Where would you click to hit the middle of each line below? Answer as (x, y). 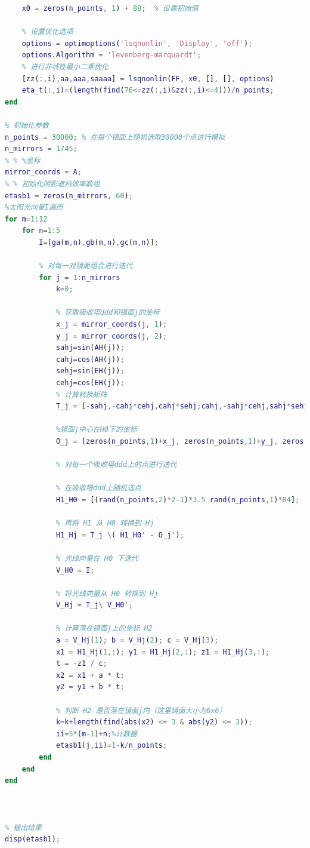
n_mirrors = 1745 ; (41, 149)
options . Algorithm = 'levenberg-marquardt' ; (111, 55)
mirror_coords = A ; (43, 172)
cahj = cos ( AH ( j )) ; (90, 359)
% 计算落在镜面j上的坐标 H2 (104, 629)
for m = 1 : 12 (26, 219)
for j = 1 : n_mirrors (80, 277)
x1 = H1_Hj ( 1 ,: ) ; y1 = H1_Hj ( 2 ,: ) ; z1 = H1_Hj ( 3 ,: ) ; (163, 652)
